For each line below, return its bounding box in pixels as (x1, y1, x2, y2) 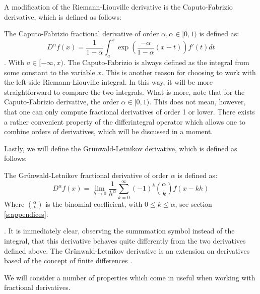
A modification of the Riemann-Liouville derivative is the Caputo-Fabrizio (4, 2, 233, 12)
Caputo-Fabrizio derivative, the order (4, 96, 119, 107)
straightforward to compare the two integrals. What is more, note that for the (4, 86, 245, 97)
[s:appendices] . (4, 208, 48, 219)
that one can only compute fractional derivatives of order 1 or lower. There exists (4, 106, 255, 117)
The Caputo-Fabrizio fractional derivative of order (4, 28, 159, 39)
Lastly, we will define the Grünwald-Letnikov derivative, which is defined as (4, 143, 237, 153)
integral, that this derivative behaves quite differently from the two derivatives (4, 235, 246, 246)
